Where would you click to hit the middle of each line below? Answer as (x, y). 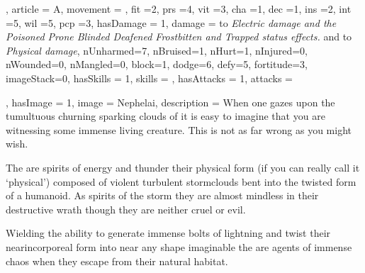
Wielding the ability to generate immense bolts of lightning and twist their (168, 233)
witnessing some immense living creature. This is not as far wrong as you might (179, 129)
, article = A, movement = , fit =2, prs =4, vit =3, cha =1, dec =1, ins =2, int (179, 9)
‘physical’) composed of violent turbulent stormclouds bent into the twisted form (181, 181)
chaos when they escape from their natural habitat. (117, 261)
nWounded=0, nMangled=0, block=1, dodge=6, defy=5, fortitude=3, (157, 64)
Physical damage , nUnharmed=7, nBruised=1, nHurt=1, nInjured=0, (157, 50)
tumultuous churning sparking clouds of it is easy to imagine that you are (165, 116)
